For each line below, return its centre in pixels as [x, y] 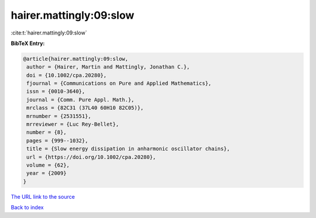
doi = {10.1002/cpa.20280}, [67, 75]
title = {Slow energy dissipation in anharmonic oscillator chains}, [128, 149]
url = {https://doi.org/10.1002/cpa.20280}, [91, 157]
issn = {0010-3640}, [56, 91]
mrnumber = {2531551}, [59, 116]
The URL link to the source [43, 196]
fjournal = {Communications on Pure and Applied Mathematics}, [119, 84]
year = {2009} [47, 173]
